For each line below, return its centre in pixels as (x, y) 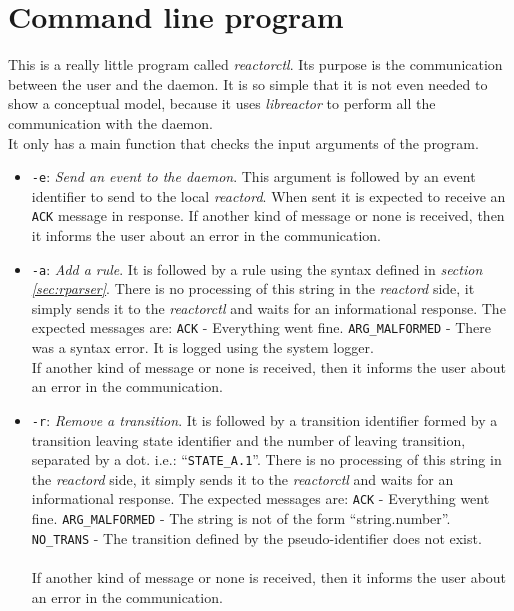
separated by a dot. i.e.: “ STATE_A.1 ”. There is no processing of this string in (266, 459)
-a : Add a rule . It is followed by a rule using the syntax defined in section (257, 268)
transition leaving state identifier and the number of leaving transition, (248, 439)
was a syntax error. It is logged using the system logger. (202, 347)
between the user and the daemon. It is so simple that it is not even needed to (248, 83)
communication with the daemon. (110, 122)
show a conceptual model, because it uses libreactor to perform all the (222, 103)
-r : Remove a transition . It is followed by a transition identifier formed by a (264, 419)
